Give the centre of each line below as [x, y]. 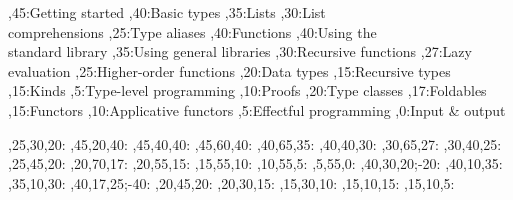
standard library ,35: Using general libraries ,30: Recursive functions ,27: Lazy [240, 51]
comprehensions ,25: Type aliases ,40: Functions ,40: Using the [192, 31]
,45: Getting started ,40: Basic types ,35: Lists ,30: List [167, 12]
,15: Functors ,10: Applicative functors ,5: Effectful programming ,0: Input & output [257, 109]
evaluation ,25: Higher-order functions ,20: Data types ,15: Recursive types [229, 70]
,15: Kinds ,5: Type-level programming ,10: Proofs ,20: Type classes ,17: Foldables [247, 90]
